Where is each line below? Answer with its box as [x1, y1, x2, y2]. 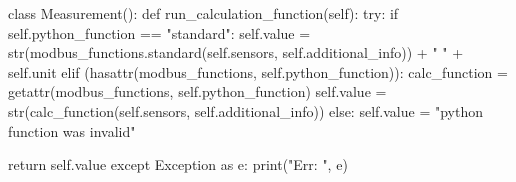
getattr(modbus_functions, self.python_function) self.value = [8, 81, 387, 102]
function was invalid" [8, 120, 136, 141]
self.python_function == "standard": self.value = [8, 22, 311, 43]
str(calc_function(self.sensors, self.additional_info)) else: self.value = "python [8, 100, 483, 121]
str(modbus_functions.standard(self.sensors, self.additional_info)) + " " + [8, 42, 464, 63]
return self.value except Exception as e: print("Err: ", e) [8, 154, 348, 175]
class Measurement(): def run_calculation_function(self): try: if [8, 3, 399, 23]
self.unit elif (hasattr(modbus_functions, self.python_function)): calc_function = [8, 61, 508, 82]
